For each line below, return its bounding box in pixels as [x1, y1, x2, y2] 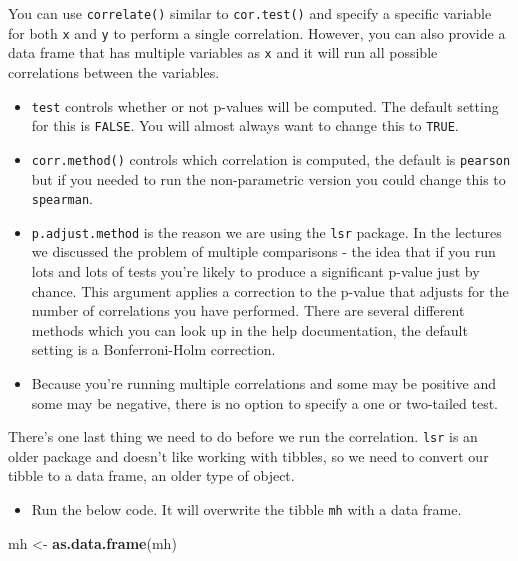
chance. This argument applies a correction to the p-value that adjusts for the [31, 280, 509, 301]
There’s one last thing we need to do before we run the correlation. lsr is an [8, 426, 478, 447]
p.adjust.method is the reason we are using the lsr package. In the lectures [31, 221, 502, 242]
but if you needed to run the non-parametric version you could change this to [31, 168, 506, 189]
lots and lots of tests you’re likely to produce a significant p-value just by [31, 261, 480, 282]
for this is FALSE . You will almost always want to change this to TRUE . [31, 115, 459, 136]
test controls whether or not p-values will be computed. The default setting [31, 95, 499, 116]
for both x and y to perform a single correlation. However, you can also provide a [8, 22, 506, 43]
